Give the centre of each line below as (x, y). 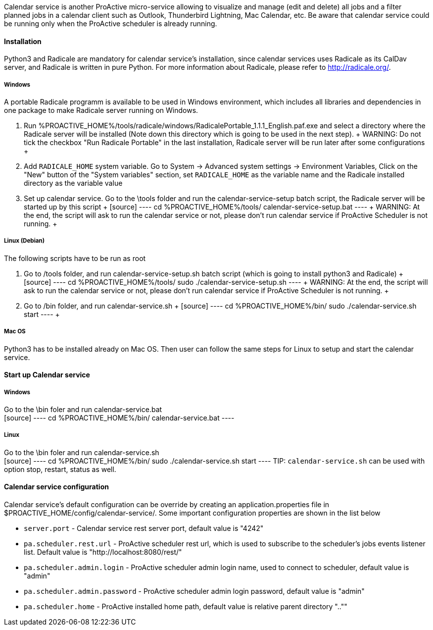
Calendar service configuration (56, 487)
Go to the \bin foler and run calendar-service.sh (82, 452)
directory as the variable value (73, 183)
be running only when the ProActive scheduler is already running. (111, 24)
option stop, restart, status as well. (60, 469)
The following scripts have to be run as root (75, 258)
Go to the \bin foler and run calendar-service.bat (83, 409)
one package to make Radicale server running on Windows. (101, 110)
